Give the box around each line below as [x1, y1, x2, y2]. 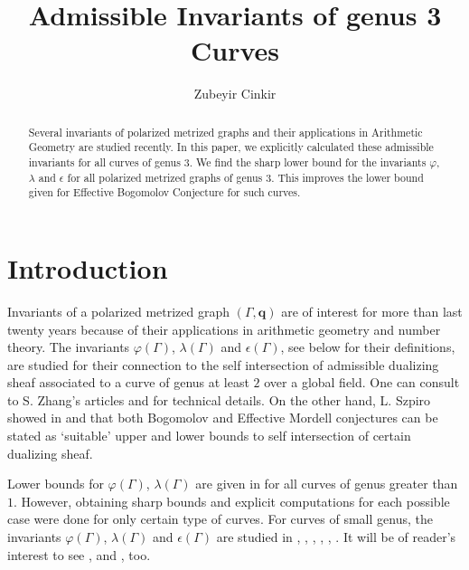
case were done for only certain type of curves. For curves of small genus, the [7, 509, 433, 528]
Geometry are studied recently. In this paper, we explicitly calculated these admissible [28, 139, 434, 155]
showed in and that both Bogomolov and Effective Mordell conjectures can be [7, 408, 438, 427]
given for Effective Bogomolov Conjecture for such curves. [28, 185, 301, 200]
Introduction [7, 249, 168, 286]
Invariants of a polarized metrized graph [7, 301, 230, 320]
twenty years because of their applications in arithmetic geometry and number [7, 319, 441, 338]
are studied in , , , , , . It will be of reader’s [216, 527, 456, 546]
